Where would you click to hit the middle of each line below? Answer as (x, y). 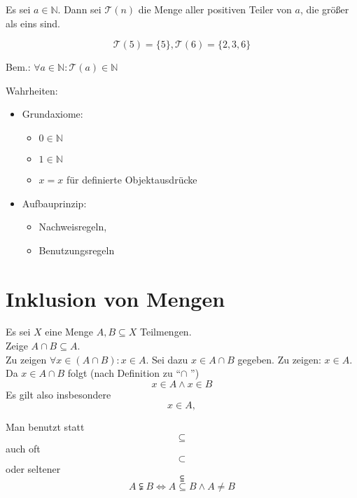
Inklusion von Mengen (115, 298)
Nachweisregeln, (73, 227)
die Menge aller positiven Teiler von (215, 9)
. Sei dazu (167, 359)
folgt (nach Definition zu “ (124, 373)
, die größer (324, 9)
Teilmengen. (166, 332)
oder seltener (33, 468)
